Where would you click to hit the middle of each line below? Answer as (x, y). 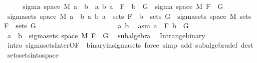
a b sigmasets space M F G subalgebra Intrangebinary (106, 35)
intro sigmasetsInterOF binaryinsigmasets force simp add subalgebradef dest (130, 45)
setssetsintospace (33, 54)
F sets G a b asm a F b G (96, 26)
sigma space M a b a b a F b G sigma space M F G (123, 6)
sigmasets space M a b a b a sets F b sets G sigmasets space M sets (129, 16)
